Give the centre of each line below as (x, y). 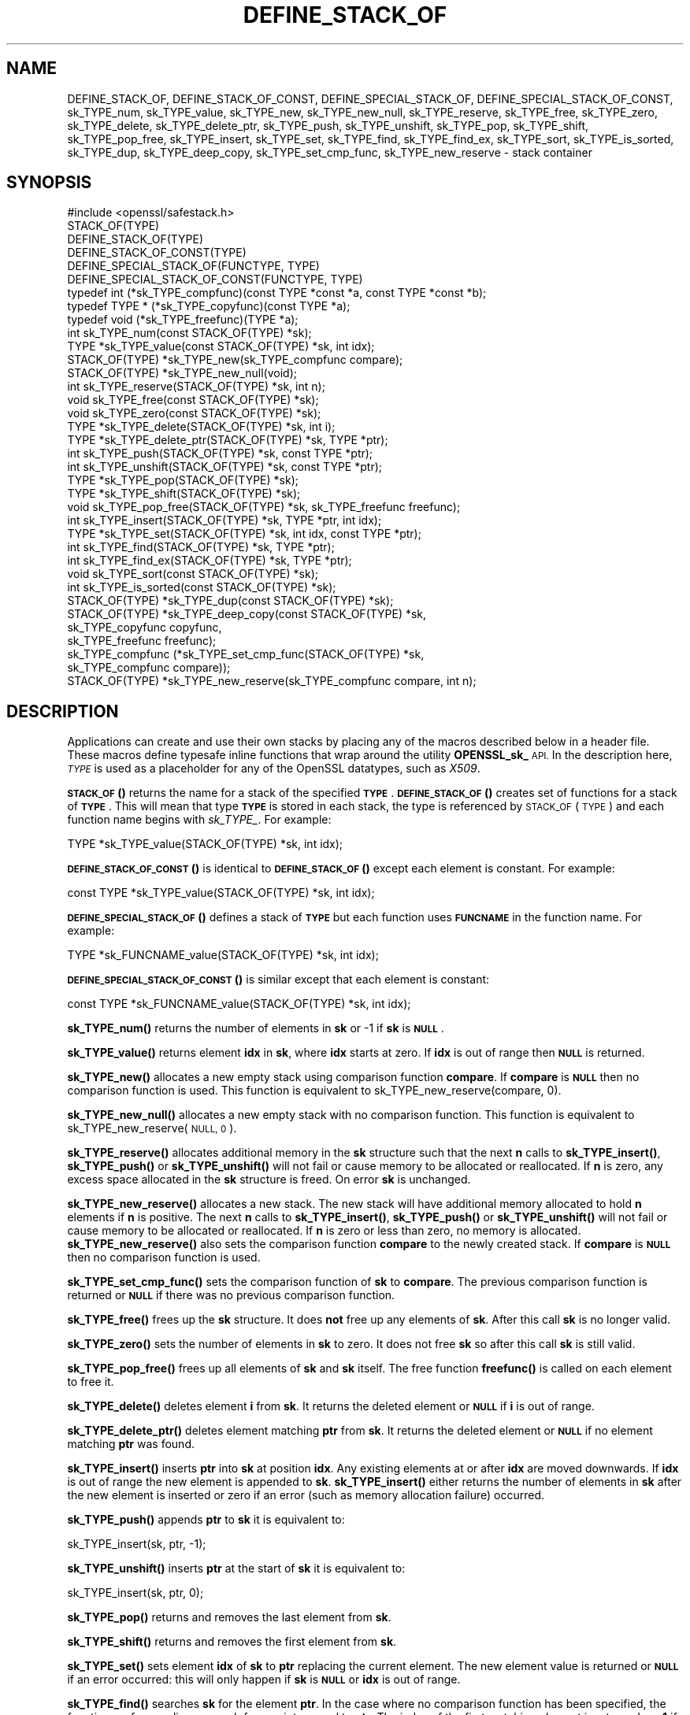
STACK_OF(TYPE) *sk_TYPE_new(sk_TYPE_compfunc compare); (235, 360)
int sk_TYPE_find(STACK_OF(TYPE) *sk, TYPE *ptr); (201, 547)
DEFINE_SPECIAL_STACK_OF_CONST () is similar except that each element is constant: (278, 980)
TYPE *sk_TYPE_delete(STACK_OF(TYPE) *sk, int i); (201, 427)
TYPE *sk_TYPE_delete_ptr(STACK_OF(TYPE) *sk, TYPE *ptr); (228, 440)
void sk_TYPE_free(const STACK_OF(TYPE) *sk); (193, 400)
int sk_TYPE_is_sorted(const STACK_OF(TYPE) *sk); (202, 587)
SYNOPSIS (49, 183)
